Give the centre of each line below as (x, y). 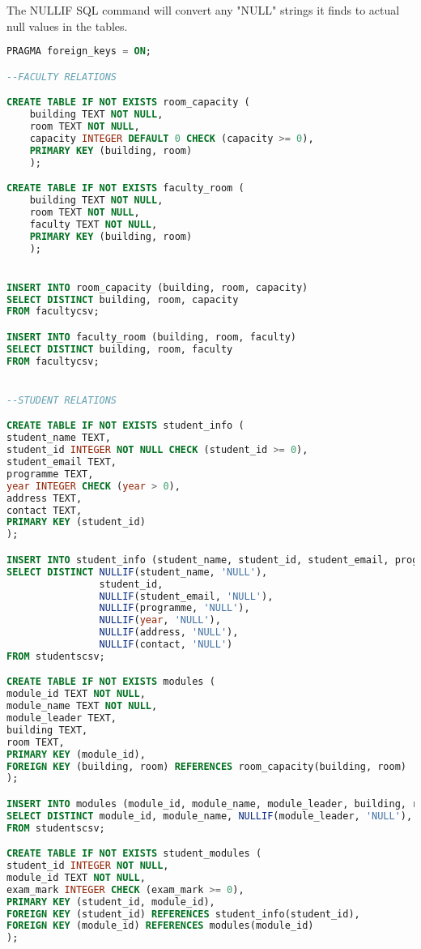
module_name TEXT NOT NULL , (82, 706)
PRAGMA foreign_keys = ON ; (79, 51)
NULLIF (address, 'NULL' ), (169, 633)
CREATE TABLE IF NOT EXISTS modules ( (111, 682)
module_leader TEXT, (62, 718)
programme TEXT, (50, 474)
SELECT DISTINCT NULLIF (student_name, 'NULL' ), (137, 572)
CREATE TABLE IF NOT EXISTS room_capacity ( (128, 103)
